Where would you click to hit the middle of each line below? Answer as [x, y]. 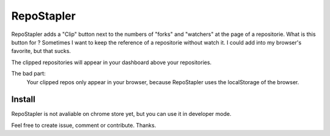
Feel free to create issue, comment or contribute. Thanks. [84, 125]
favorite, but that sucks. [41, 51]
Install [24, 100]
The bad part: [28, 74]
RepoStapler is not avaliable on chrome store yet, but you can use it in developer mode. [121, 114]
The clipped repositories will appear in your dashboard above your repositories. [112, 62]
